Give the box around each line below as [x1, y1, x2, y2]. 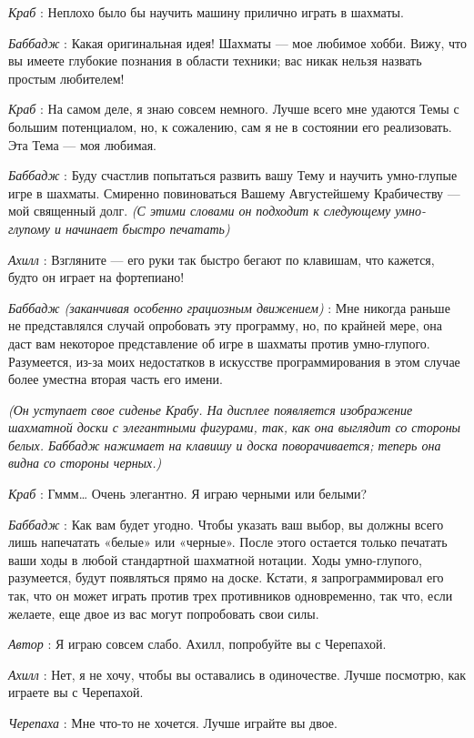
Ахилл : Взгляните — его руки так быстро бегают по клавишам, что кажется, [8, 249, 435, 268]
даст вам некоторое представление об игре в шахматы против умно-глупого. [8, 333, 430, 352]
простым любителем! [8, 68, 125, 87]
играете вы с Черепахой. [8, 682, 144, 702]
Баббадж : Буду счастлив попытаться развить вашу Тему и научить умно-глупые [8, 166, 458, 185]
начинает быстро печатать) [66, 218, 230, 238]
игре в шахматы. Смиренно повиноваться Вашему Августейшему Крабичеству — [8, 183, 460, 202]
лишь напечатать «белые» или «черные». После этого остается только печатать [8, 532, 448, 551]
